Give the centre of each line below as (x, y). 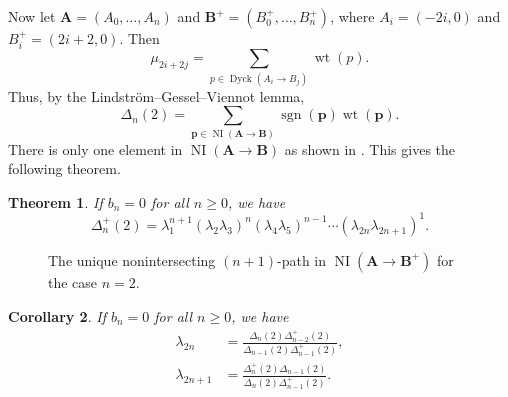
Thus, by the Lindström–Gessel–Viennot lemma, (156, 95)
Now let (32, 16)
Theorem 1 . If (55, 201)
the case (73, 281)
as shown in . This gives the (370, 148)
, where (352, 16)
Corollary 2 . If (57, 315)
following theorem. (64, 168)
